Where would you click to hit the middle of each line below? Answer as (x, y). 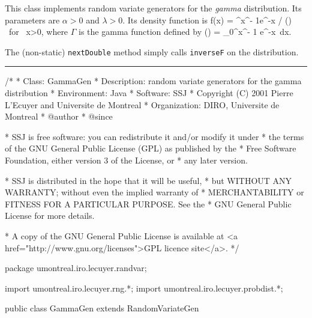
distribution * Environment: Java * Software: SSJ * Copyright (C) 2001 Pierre (149, 93)
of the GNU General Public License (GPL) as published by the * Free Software (151, 148)
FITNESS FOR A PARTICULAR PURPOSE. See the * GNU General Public (148, 203)
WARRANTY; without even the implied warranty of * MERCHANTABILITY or (154, 192)
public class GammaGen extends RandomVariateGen (102, 308)
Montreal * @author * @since (59, 116)
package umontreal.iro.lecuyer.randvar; (76, 268)
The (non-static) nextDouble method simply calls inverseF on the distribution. (152, 51)
